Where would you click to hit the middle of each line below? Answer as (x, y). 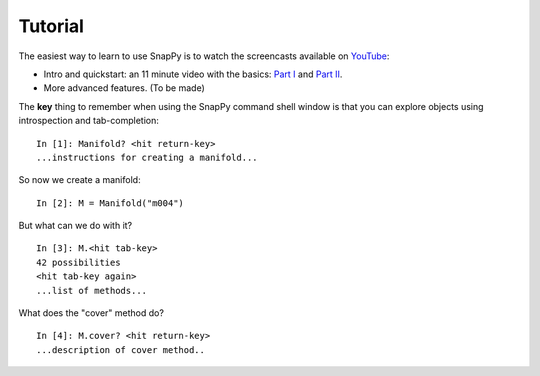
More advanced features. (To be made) (124, 88)
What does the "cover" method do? (91, 313)
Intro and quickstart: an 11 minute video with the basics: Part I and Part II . (193, 74)
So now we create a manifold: (79, 180)
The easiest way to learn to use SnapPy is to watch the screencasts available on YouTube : (204, 56)
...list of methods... (92, 290)
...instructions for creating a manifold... (147, 157)
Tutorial (51, 26)
